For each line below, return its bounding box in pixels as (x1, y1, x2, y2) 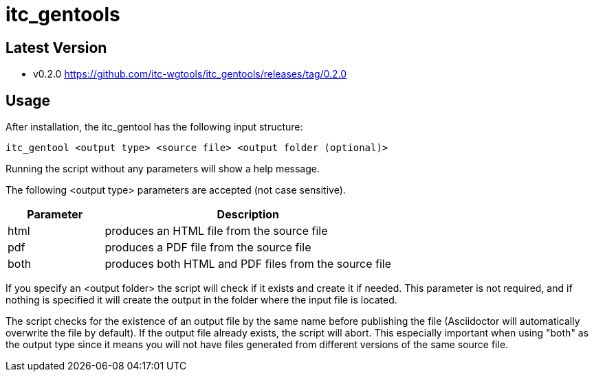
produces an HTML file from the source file (104, 224, 328, 238)
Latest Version (5, 38, 107, 56)
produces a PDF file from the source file (104, 240, 311, 255)
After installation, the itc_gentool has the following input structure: (5, 121, 303, 133)
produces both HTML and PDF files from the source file (104, 257, 392, 271)
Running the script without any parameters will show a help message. (5, 163, 320, 175)
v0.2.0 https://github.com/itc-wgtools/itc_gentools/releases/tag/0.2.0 (33, 68, 347, 80)
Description (217, 207, 280, 222)
